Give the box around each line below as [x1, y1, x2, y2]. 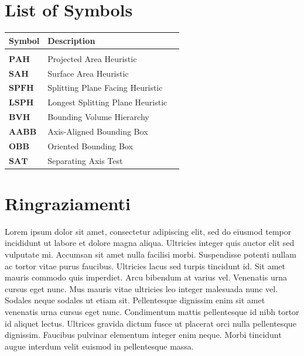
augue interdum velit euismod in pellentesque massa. [5, 340, 194, 352]
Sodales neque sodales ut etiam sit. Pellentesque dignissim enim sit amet [5, 294, 265, 306]
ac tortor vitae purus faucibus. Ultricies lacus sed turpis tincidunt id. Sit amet [5, 259, 286, 272]
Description [47, 34, 95, 46]
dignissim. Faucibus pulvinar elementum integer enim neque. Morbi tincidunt [5, 328, 282, 341]
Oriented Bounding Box [47, 139, 133, 152]
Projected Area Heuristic [47, 52, 137, 64]
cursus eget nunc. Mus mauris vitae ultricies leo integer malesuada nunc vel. [5, 282, 278, 295]
